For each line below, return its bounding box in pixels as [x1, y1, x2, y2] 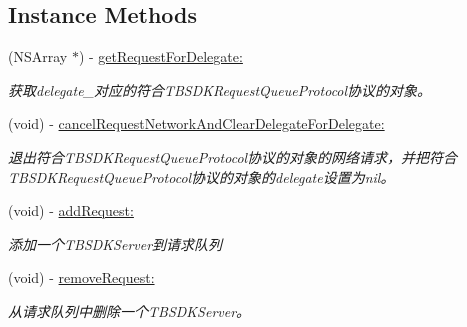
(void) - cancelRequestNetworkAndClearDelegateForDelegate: [8, 113, 385, 134]
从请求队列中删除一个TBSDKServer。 [8, 300, 251, 321]
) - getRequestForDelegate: [78, 46, 243, 67]
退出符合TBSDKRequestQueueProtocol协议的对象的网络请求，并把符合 [8, 146, 458, 167]
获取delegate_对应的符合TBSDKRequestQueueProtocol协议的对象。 [8, 79, 432, 100]
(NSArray [8, 46, 68, 67]
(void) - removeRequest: [8, 267, 155, 288]
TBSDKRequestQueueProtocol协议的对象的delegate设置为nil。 [8, 166, 395, 187]
